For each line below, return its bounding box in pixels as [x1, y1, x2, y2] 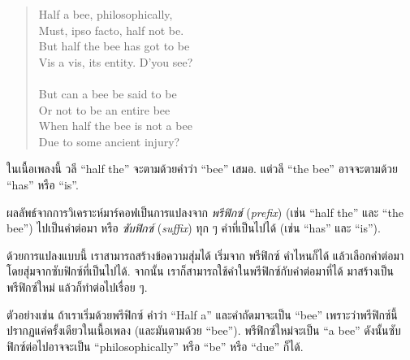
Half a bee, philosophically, [38, 6, 173, 22]
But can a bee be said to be [38, 85, 177, 102]
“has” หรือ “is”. [6, 176, 79, 193]
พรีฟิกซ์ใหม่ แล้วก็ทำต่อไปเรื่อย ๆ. [6, 278, 148, 295]
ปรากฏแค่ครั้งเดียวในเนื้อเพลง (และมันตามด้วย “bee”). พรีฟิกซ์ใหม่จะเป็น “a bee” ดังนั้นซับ [6, 322, 401, 339]
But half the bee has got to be [38, 37, 190, 54]
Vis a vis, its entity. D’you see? [38, 53, 193, 70]
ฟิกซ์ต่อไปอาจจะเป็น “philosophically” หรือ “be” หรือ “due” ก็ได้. [6, 337, 304, 354]
